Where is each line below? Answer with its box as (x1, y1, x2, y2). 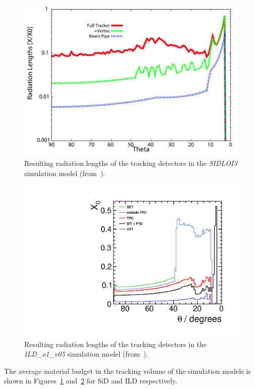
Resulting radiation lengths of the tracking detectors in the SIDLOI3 (24, 158, 237, 168)
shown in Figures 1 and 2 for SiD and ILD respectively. (4, 375, 177, 386)
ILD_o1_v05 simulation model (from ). (24, 349, 148, 359)
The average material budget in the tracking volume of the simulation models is (4, 365, 251, 376)
